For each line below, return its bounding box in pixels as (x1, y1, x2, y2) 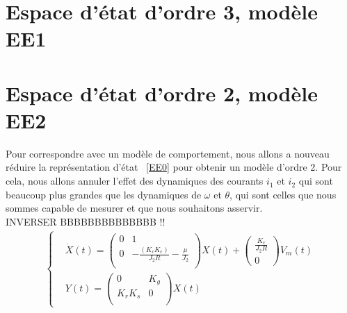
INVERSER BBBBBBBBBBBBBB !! (6, 214, 166, 228)
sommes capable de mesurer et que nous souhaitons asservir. (6, 201, 263, 215)
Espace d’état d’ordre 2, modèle (6, 78, 318, 107)
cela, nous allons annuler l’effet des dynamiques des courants (6, 174, 264, 188)
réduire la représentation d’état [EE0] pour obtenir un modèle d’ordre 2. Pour (6, 160, 342, 174)
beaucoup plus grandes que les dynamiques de (6, 187, 202, 201)
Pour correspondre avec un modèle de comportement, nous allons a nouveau (6, 146, 330, 160)
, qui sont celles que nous (229, 187, 337, 201)
